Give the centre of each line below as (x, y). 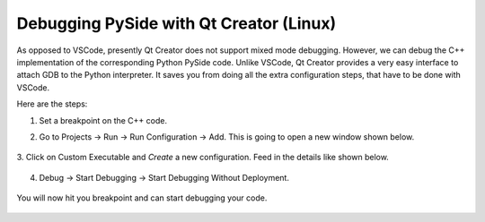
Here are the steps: (52, 104)
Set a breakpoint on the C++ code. (103, 120)
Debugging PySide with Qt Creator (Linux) (176, 23)
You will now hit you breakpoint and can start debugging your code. (142, 198)
